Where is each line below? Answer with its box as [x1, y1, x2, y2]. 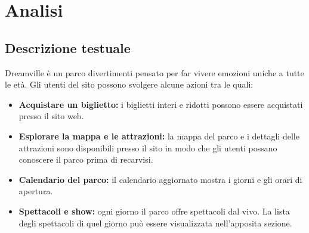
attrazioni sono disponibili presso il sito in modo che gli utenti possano [18, 141, 277, 154]
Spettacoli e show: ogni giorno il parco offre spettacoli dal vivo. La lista [18, 204, 290, 217]
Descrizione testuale [5, 38, 131, 57]
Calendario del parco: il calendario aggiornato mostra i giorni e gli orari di [18, 173, 302, 185]
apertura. [18, 185, 53, 197]
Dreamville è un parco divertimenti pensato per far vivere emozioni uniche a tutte [5, 66, 304, 79]
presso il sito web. [18, 110, 84, 122]
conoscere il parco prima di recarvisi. [18, 153, 153, 166]
